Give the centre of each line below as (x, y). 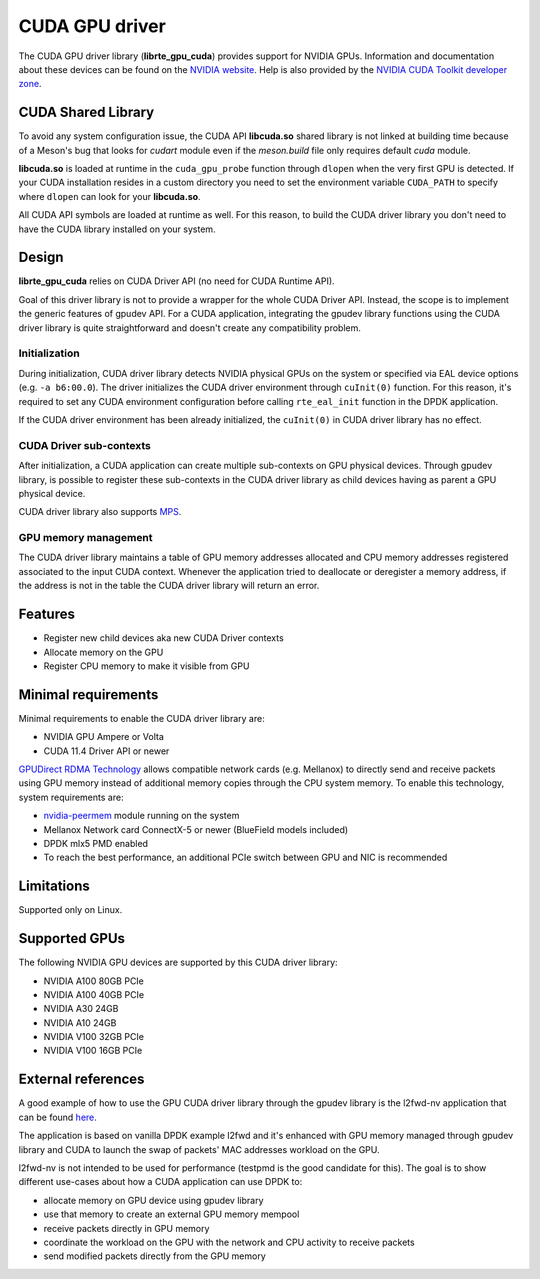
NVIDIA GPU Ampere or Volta (104, 737)
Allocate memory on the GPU (103, 652)
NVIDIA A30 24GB (81, 1009)
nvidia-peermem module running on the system (141, 816)
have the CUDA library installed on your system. (117, 229)
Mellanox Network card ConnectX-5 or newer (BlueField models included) (196, 829)
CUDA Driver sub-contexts (85, 445)
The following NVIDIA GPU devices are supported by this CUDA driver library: (178, 962)
